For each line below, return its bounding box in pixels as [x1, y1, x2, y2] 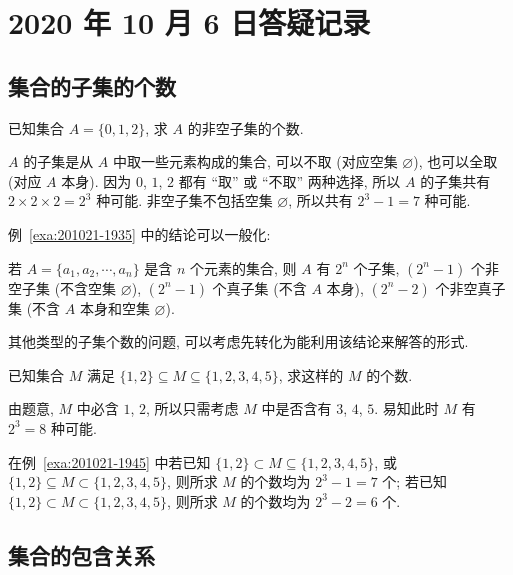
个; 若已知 [382, 471, 447, 492]
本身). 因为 [61, 170, 132, 191]
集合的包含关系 [8, 539, 155, 570]
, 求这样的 [278, 364, 344, 385]
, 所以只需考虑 [146, 398, 239, 419]
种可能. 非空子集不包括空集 [96, 190, 273, 211]
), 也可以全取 [413, 151, 498, 172]
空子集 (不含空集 [8, 277, 117, 298]
